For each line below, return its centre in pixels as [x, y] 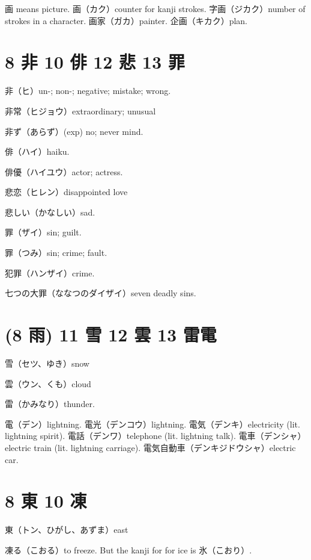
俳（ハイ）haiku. [37, 151]
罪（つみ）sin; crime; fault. [56, 253]
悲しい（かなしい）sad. [50, 212]
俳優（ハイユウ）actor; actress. [64, 171]
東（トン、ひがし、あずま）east [67, 530]
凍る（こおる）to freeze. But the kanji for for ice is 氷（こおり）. [128, 549]
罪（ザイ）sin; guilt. [43, 232]
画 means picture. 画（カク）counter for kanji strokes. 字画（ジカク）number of [155, 8]
